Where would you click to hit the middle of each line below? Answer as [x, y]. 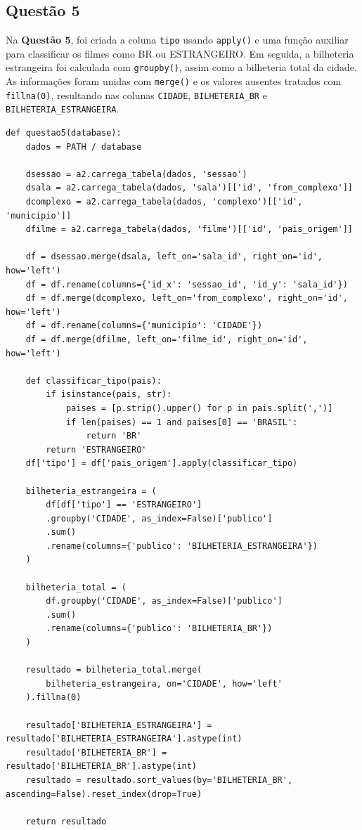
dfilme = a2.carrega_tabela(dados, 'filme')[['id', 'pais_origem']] [189, 229]
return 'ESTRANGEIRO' [96, 449]
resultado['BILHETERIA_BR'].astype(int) [102, 766]
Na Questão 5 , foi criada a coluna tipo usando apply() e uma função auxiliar [177, 40]
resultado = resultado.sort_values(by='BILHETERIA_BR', [159, 780]
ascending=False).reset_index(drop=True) [104, 794]
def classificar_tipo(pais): [93, 381]
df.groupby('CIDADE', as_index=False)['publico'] [164, 601]
